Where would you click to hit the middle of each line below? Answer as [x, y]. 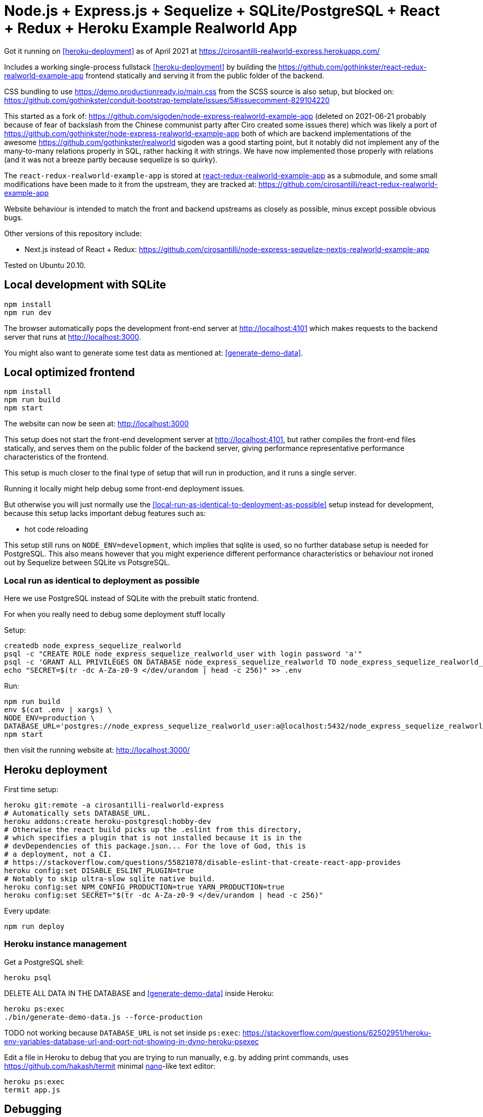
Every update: [28, 911]
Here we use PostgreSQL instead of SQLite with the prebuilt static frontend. [131, 598]
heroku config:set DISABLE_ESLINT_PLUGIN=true [99, 871]
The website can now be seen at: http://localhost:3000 [96, 424]
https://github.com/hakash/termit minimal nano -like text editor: [110, 1066]
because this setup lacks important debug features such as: [105, 513]
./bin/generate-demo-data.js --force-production [103, 1017]
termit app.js [32, 1090]
